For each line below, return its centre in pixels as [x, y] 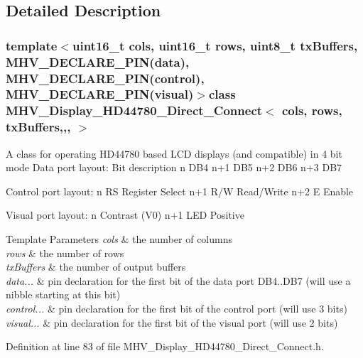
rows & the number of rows [65, 253]
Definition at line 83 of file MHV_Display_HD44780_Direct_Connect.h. [165, 346]
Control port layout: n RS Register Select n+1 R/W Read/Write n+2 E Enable [180, 191]
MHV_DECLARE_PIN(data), [98, 61]
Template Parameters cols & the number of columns [119, 238]
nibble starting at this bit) [63, 294]
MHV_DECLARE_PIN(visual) [100, 94]
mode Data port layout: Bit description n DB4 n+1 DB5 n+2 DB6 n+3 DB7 [174, 167]
